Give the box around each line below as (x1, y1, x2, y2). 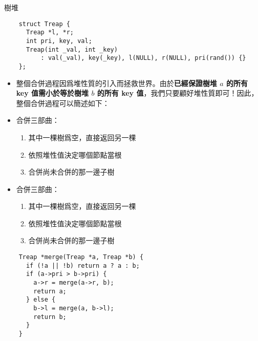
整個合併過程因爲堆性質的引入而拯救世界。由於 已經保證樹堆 (16, 77, 217, 88)
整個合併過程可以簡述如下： (16, 97, 110, 108)
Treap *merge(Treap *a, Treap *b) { (18, 253, 144, 261)
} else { (26, 296, 56, 304)
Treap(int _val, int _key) (26, 46, 118, 53)
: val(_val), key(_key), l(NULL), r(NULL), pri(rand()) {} (40, 54, 246, 62)
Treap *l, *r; (26, 29, 74, 36)
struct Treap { (18, 20, 70, 28)
